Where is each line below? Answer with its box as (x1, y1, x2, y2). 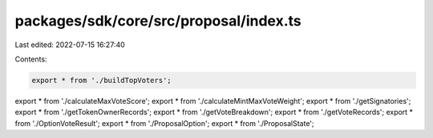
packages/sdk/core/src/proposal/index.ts (14, 12, 302, 30)
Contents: (14, 54, 47, 64)
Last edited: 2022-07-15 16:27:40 (14, 40, 126, 49)
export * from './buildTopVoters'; (31, 76, 172, 85)
